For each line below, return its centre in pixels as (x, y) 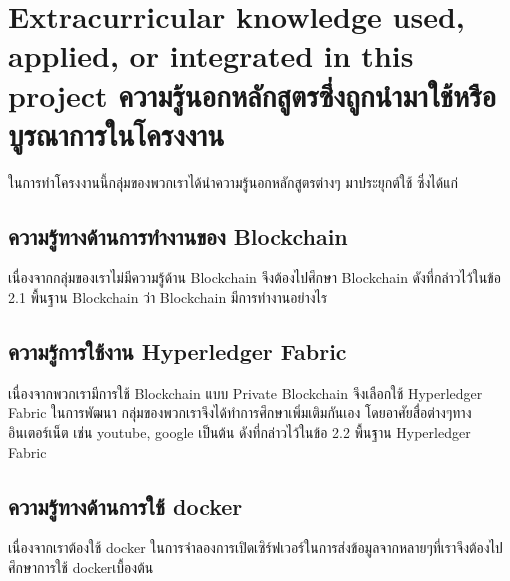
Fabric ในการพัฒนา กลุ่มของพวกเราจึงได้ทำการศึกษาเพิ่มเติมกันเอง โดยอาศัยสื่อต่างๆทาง (240, 412)
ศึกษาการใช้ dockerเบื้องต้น (81, 567)
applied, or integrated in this (211, 55)
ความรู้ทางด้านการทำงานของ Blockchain (178, 235)
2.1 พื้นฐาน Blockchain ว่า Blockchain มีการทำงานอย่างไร (168, 297)
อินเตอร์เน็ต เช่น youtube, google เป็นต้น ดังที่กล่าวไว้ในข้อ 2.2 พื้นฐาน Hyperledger (239, 432)
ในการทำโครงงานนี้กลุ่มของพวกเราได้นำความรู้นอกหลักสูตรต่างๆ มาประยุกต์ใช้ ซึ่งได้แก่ (233, 181)
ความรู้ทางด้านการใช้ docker (125, 505)
